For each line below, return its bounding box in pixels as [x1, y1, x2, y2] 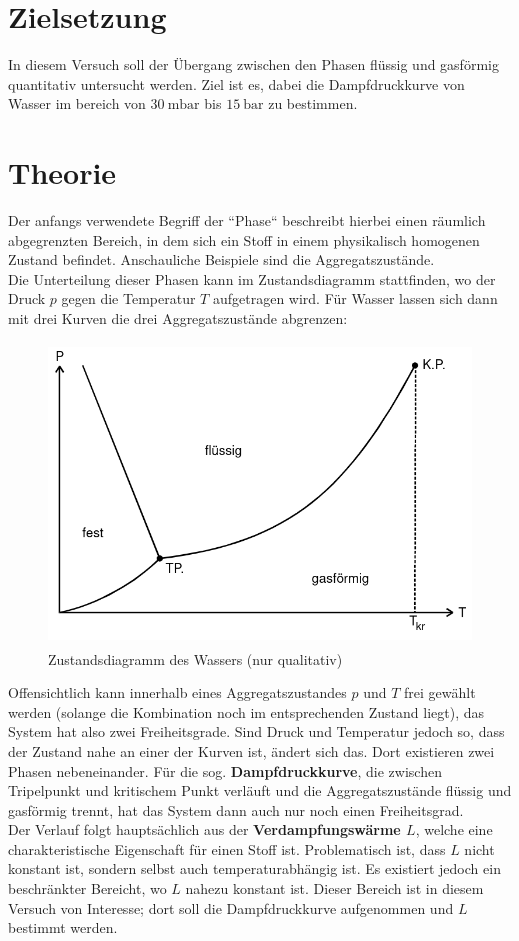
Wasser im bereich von [8, 93, 146, 114]
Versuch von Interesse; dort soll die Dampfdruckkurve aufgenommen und [8, 897, 454, 918]
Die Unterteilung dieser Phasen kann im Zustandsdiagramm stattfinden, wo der [8, 268, 496, 289]
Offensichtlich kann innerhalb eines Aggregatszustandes [8, 682, 347, 703]
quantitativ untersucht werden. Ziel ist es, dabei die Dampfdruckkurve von [8, 73, 465, 94]
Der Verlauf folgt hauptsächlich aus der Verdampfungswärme [8, 819, 401, 840]
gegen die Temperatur [61, 288, 196, 309]
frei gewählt [404, 682, 476, 703]
